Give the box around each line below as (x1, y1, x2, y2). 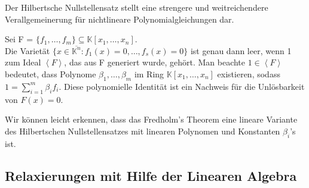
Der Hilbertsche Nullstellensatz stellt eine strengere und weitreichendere (5, 1, 268, 13)
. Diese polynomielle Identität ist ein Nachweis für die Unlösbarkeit (59, 80, 305, 92)
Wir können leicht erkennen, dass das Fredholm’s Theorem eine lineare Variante (5, 113, 298, 126)
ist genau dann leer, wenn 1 (190, 44, 292, 57)
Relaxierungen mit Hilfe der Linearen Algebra (5, 166, 297, 184)
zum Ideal (5, 56, 41, 68)
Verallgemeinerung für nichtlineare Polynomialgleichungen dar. (5, 12, 234, 25)
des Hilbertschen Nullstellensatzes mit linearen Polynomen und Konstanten (5, 124, 280, 137)
